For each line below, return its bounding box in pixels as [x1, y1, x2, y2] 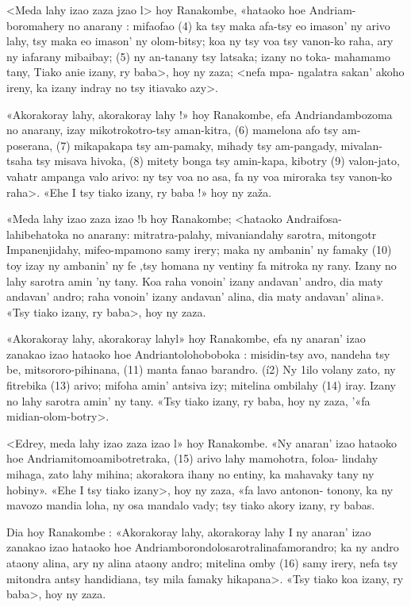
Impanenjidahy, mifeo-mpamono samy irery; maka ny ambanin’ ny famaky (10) [6, 241, 392, 258]
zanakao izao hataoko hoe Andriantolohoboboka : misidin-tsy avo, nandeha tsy [6, 345, 390, 362]
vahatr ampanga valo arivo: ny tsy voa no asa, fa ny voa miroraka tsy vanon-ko [6, 167, 393, 184]
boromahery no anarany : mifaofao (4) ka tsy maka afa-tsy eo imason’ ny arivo [6, 17, 390, 33]
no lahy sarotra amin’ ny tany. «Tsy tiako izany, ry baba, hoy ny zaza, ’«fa [6, 392, 371, 409]
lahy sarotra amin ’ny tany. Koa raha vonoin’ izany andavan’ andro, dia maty [6, 272, 383, 289]
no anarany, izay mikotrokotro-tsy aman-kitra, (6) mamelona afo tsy [6, 121, 339, 138]
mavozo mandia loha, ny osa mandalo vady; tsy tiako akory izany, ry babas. [6, 497, 375, 513]
